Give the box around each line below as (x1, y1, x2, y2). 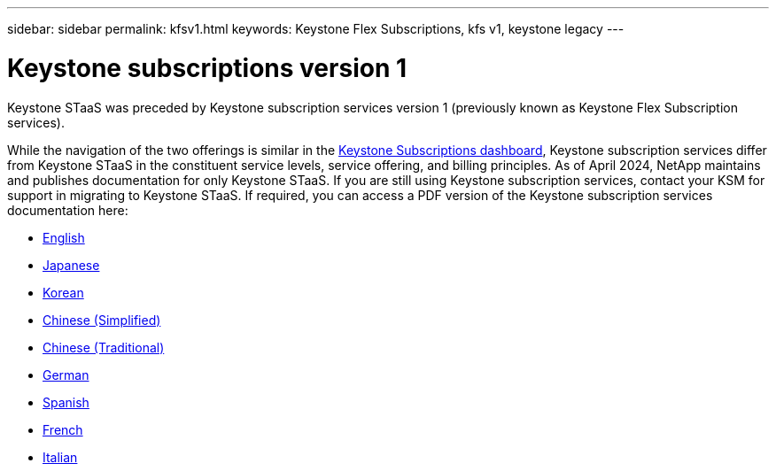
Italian (43, 449, 78, 465)
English (43, 229, 85, 245)
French (43, 421, 83, 437)
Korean (43, 284, 84, 300)
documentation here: (7, 202, 128, 218)
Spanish (43, 394, 89, 410)
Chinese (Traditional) (43, 339, 165, 355)
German (43, 367, 89, 382)
